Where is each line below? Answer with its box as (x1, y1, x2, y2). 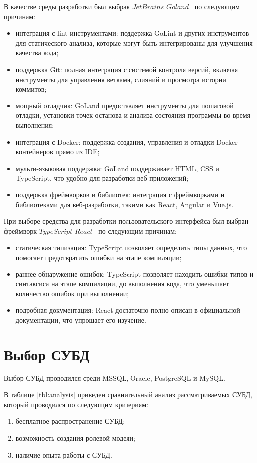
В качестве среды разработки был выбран (4, 1, 130, 11)
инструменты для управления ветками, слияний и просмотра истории (15, 74, 226, 84)
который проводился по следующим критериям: (4, 399, 148, 409)
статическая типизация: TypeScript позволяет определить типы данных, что (15, 242, 247, 253)
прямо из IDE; (55, 146, 100, 157)
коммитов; (15, 84, 47, 94)
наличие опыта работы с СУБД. (15, 449, 112, 460)
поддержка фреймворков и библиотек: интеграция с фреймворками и (15, 189, 225, 199)
